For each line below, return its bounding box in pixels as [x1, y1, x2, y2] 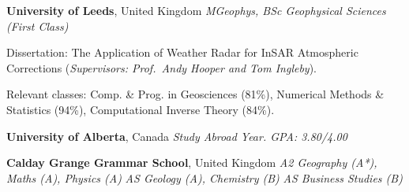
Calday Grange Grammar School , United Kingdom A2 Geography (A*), [6, 154, 377, 171]
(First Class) [6, 17, 69, 34]
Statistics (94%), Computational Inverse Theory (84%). [6, 101, 275, 117]
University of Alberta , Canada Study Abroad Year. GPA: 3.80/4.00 [6, 127, 347, 144]
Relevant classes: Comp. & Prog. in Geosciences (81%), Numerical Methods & [6, 86, 385, 102]
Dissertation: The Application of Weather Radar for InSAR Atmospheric [6, 44, 358, 61]
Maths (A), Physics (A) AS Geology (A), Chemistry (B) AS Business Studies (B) [6, 169, 403, 186]
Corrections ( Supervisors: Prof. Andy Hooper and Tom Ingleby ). [6, 59, 317, 76]
